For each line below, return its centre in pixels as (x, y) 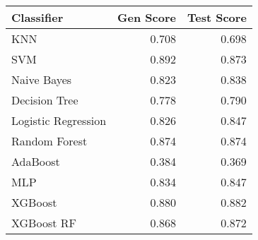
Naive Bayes (42, 79)
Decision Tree (45, 100)
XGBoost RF (44, 223)
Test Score (217, 17)
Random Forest (49, 141)
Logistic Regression (59, 120)
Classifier (37, 17)
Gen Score (147, 17)
